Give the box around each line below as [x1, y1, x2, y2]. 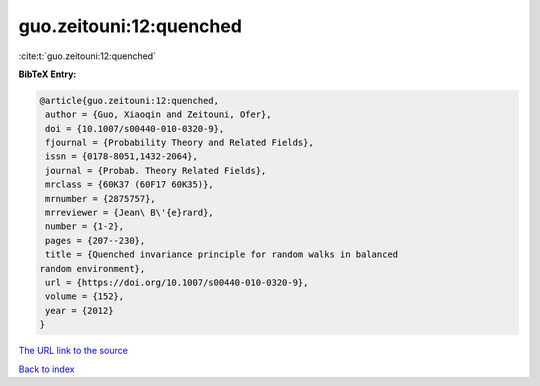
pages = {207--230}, [45, 235, 146, 246]
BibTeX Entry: [18, 68, 77, 80]
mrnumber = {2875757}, [45, 193, 157, 204]
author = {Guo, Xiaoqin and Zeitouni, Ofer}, [45, 109, 272, 120]
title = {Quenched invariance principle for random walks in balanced [45, 249, 399, 260]
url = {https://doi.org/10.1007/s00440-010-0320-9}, [45, 277, 309, 288]
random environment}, [39, 263, 146, 274]
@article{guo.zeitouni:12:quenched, [39, 95, 220, 106]
